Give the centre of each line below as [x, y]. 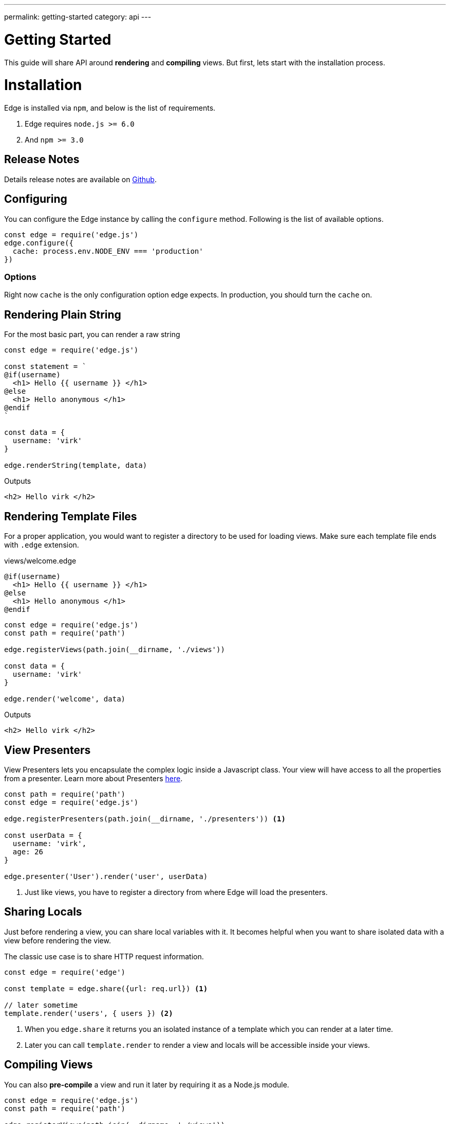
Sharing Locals [43, 912]
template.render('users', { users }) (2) [89, 1013]
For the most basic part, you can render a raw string [92, 335]
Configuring [36, 199]
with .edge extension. [42, 545]
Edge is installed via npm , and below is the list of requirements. [110, 108]
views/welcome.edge [40, 561]
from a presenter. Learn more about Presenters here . [93, 778]
